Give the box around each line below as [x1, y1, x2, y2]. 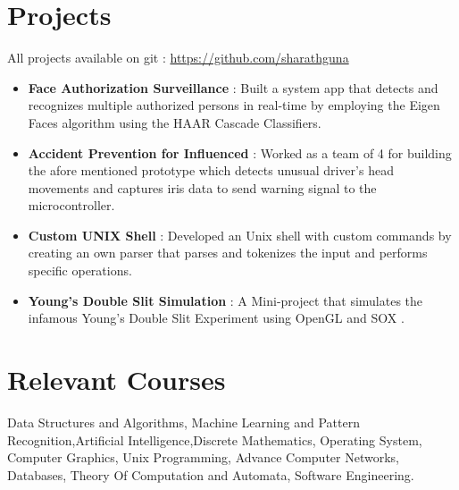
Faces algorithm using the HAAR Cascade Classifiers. [28, 113, 321, 131]
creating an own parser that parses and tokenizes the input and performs [28, 243, 428, 262]
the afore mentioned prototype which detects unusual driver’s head [28, 161, 394, 180]
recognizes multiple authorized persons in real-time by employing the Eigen [28, 96, 440, 114]
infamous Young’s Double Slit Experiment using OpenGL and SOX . [28, 308, 405, 327]
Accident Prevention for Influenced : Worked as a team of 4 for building [28, 143, 452, 162]
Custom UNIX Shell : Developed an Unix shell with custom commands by [28, 225, 452, 244]
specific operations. [28, 261, 132, 280]
